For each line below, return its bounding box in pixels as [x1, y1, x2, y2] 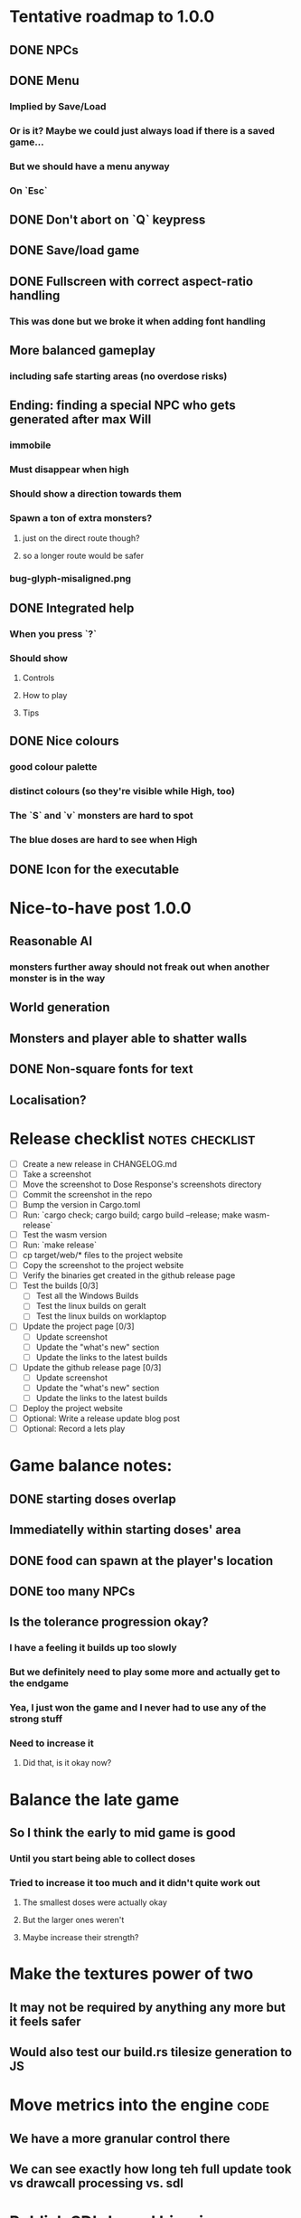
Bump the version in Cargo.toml [22, 1199, 141, 1209]
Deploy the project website [22, 1402, 124, 1413]
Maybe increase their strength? [22, 1932, 139, 1943]
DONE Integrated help [9, 600, 135, 616]
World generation [9, 1000, 110, 1015]
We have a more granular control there [9, 2130, 230, 2146]
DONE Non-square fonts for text [9, 1061, 193, 1077]
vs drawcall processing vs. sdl [9, 2175, 183, 2191]
